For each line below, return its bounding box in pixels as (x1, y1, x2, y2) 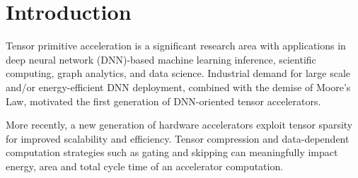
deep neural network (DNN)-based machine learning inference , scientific (6, 52, 316, 66)
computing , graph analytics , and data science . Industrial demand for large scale (6, 66, 351, 81)
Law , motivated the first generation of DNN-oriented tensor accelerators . (6, 93, 321, 108)
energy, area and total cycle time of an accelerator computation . (6, 158, 284, 173)
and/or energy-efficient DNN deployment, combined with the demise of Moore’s (6, 79, 351, 94)
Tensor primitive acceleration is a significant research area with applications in (6, 38, 346, 53)
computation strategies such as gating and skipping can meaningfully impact (6, 145, 338, 160)
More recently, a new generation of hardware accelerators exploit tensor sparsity (6, 117, 353, 132)
